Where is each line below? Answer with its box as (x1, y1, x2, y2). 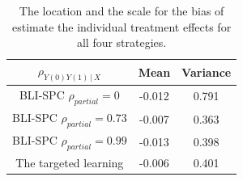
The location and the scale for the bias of (19, 2, 224, 19)
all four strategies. (76, 34, 167, 51)
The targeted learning (15, 154, 124, 171)
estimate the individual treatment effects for (12, 18, 232, 35)
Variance (181, 63, 232, 80)
